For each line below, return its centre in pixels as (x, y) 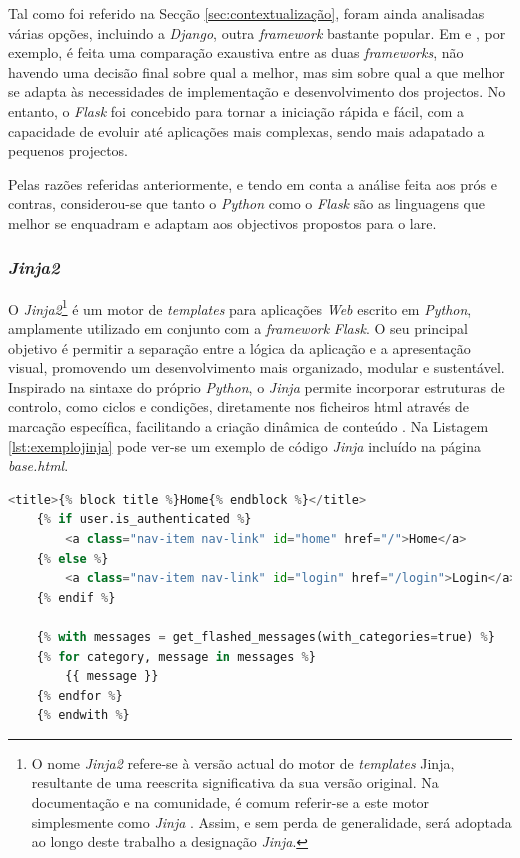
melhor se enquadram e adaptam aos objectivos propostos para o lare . (222, 222)
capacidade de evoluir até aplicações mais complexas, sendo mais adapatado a (246, 130)
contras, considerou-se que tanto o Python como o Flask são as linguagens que (247, 203)
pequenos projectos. (68, 150)
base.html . (38, 465)
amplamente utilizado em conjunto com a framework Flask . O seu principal (238, 328)
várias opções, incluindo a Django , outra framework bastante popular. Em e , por (257, 32)
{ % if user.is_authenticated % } (144, 519)
